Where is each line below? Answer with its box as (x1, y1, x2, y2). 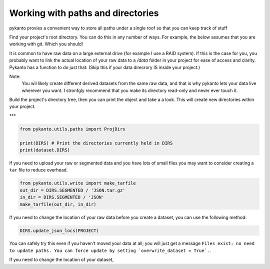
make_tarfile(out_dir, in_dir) (19, 201, 97, 207)
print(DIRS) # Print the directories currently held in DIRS (19, 140, 173, 146)
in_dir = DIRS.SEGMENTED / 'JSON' (19, 194, 104, 200)
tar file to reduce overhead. (9, 167, 68, 173)
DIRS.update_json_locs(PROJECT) (19, 227, 99, 233)
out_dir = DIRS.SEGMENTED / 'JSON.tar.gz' (19, 187, 125, 193)
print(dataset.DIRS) (19, 147, 70, 152)
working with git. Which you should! (9, 41, 83, 47)
